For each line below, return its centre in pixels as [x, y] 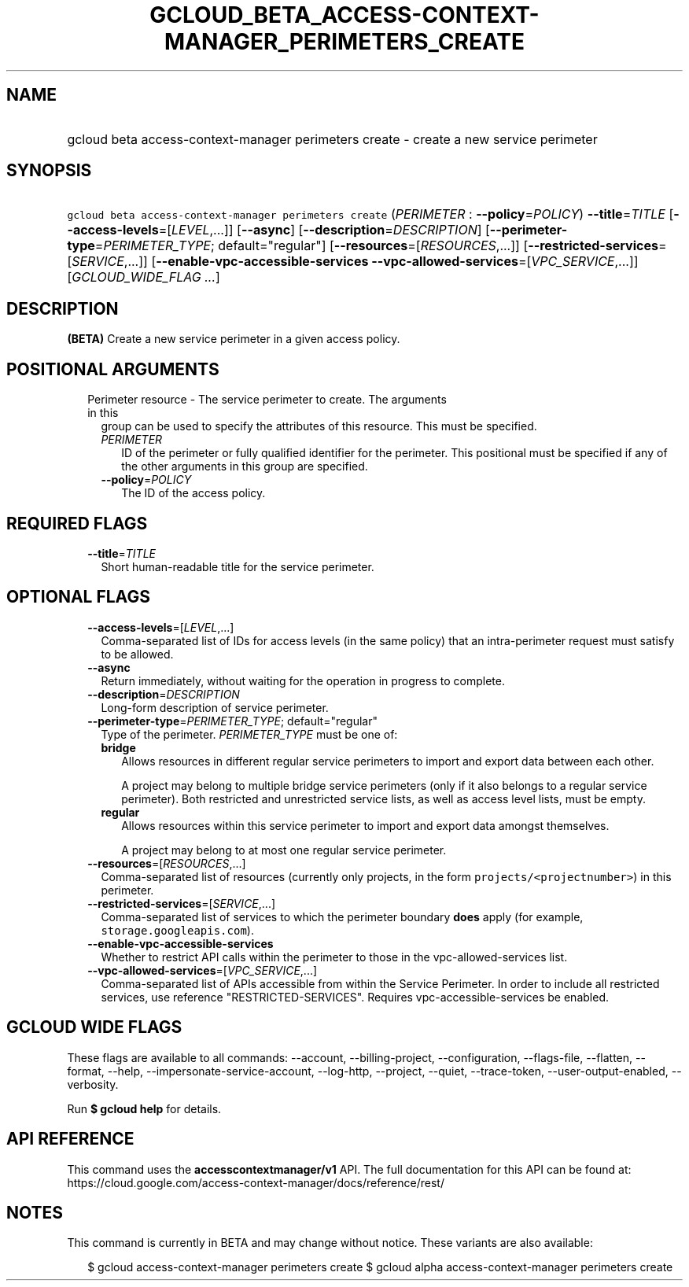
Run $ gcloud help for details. [144, 1108]
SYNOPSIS [49, 171]
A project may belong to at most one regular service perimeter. [284, 850]
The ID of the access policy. [193, 493]
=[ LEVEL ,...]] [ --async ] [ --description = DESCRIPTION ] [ [324, 230]
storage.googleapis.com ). [177, 930]
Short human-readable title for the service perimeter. [238, 566]
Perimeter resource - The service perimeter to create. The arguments [267, 400]
